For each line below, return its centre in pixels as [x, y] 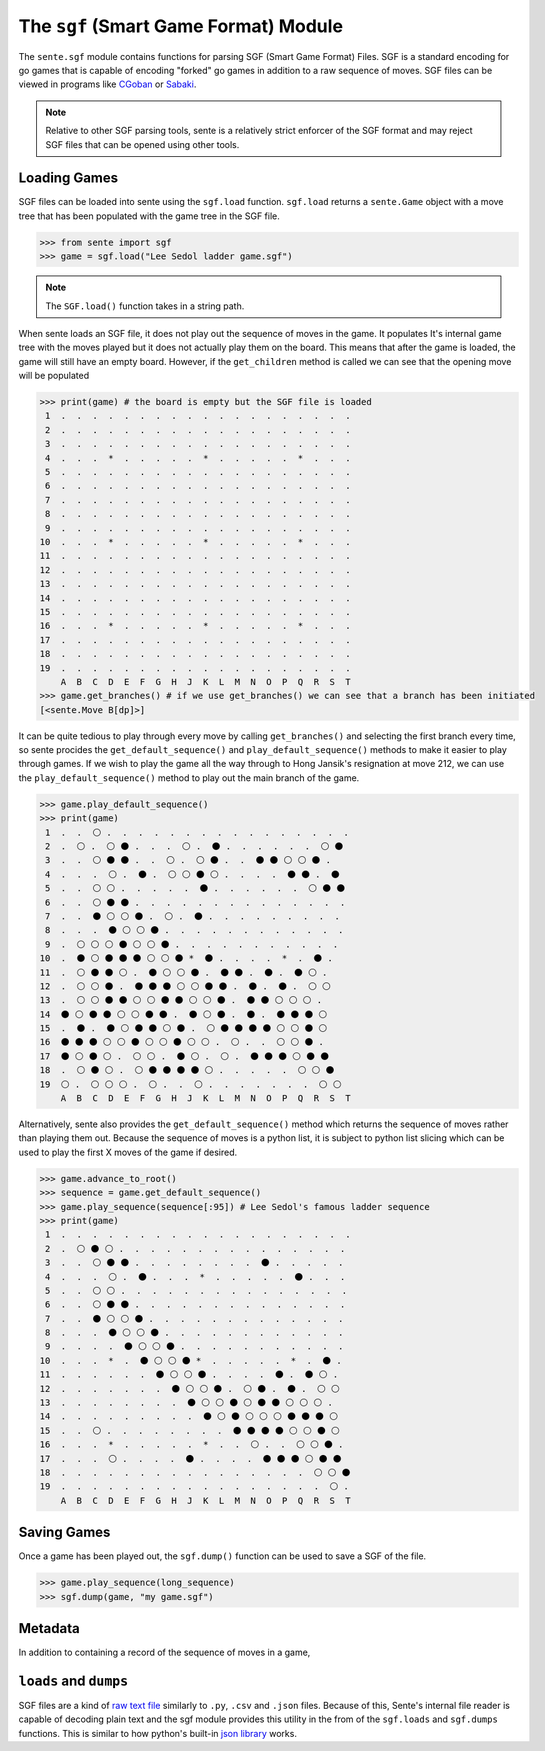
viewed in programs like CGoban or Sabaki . [107, 84]
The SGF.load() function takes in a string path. [145, 306]
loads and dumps [73, 1680]
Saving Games [64, 1532]
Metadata [49, 1628]
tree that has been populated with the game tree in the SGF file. [149, 216]
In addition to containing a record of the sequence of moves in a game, [164, 1652]
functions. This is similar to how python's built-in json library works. [157, 1733]
